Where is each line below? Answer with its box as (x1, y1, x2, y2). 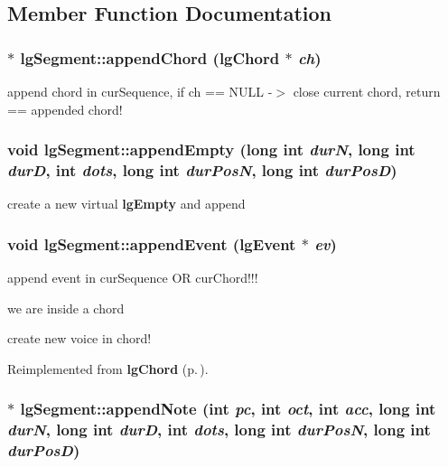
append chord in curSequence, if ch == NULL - (7, 82, 273, 100)
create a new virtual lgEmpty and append (7, 194, 246, 213)
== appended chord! (7, 99, 123, 118)
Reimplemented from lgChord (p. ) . (7, 359, 209, 378)
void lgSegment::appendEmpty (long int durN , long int (7, 138, 415, 161)
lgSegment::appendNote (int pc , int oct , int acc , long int (20, 397, 436, 420)
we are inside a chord (7, 298, 125, 317)
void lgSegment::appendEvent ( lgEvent (7, 232, 296, 255)
